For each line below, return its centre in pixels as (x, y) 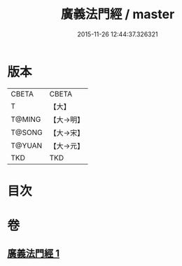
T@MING (26, 119)
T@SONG (27, 132)
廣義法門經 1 (34, 254)
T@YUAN (27, 146)
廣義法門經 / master (118, 14)
